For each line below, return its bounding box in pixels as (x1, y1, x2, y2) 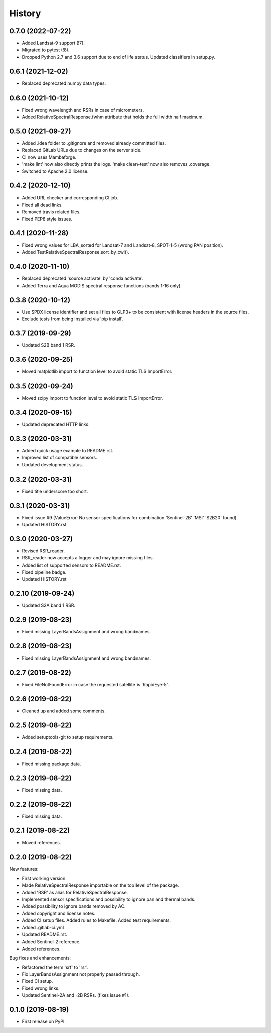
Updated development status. (22, 461, 83, 467)
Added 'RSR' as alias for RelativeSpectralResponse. (22, 889, 128, 895)
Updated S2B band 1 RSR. (22, 342, 75, 348)
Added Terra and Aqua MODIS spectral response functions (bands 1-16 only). (22, 283, 182, 289)
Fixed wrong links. (22, 985, 60, 991)
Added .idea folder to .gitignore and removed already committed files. (22, 140, 166, 146)
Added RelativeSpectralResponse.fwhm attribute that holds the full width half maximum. (22, 114, 204, 120)
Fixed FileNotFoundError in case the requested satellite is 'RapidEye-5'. (22, 682, 169, 688)
